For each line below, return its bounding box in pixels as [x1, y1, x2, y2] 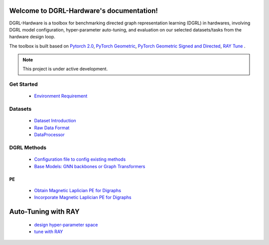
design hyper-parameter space [34, 222, 98, 228]
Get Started [9, 81, 38, 88]
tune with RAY [34, 229, 63, 235]
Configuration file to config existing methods [34, 156, 126, 162]
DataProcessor [34, 132, 65, 138]
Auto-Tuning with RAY [9, 208, 80, 216]
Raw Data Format [34, 125, 70, 131]
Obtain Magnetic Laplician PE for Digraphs [34, 187, 122, 193]
